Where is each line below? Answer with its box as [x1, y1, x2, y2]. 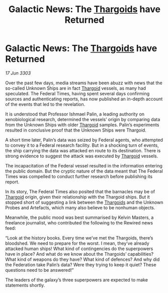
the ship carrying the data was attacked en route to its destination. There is [5, 147, 161, 153]
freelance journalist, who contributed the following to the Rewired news [5, 219, 153, 225]
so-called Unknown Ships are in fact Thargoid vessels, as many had [5, 85, 146, 91]
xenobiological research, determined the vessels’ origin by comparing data [5, 116, 160, 122]
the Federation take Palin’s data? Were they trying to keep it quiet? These [5, 261, 156, 268]
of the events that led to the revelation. [5, 101, 86, 107]
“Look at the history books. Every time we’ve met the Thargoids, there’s [5, 235, 153, 241]
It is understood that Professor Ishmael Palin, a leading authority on [5, 111, 145, 117]
